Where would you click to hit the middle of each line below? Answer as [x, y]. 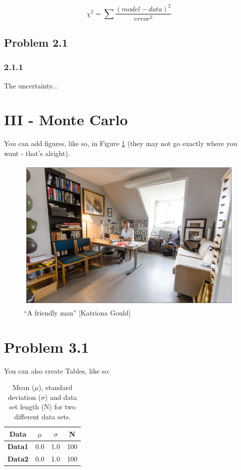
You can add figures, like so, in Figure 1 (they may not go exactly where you [121, 143]
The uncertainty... [31, 85]
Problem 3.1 [47, 347]
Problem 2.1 [36, 42]
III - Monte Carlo [66, 119]
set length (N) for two [42, 407]
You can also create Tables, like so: [57, 370]
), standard [55, 387]
